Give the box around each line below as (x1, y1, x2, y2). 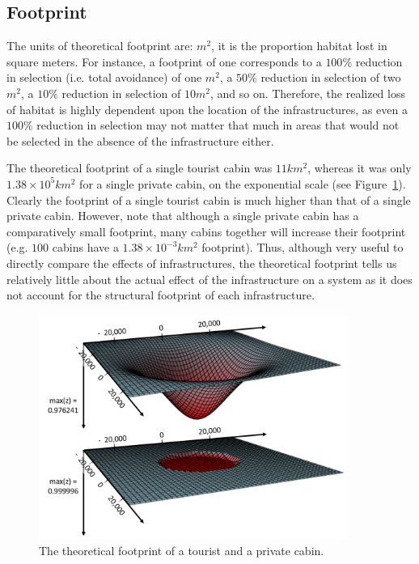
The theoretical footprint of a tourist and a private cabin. (39, 542, 324, 559)
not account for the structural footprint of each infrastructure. (6, 286, 315, 303)
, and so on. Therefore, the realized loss (209, 84, 405, 101)
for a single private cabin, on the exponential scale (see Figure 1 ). (79, 175, 406, 192)
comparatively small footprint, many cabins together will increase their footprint (6, 223, 406, 240)
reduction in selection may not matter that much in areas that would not (36, 117, 400, 134)
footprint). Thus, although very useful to (201, 239, 404, 256)
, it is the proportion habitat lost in (211, 37, 387, 54)
